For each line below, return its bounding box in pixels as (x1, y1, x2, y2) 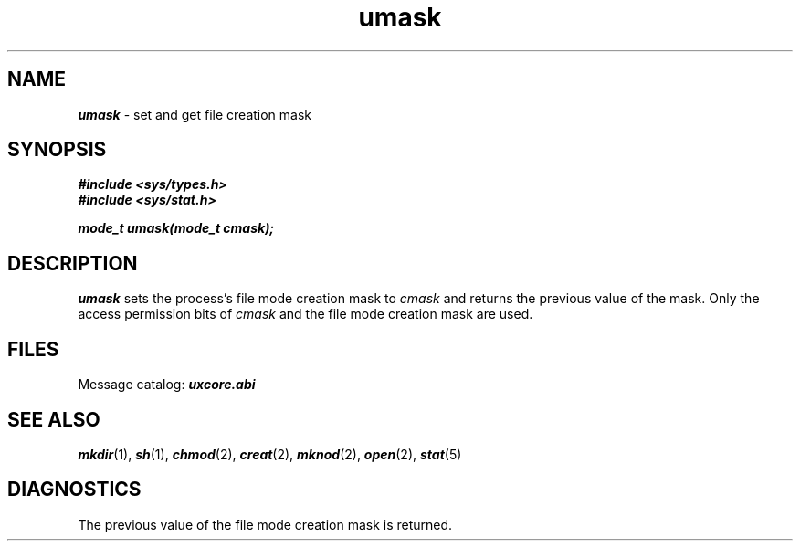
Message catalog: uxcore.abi (78, 376, 256, 393)
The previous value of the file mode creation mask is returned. (78, 516, 453, 532)
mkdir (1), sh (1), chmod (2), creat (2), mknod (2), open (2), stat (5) (78, 446, 462, 462)
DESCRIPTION (7, 251, 138, 275)
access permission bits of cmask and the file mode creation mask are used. (78, 306, 533, 322)
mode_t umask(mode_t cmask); (78, 220, 275, 237)
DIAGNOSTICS (7, 478, 142, 501)
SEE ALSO (7, 407, 100, 431)
